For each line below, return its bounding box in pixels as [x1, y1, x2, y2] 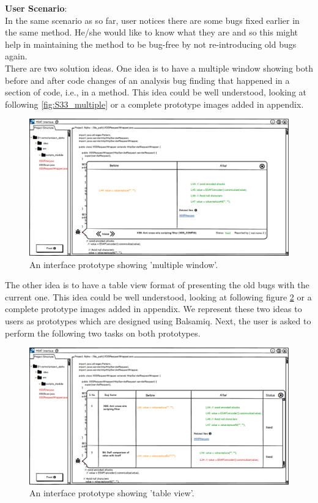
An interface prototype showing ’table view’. [29, 486, 194, 499]
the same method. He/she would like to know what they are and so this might [5, 26, 298, 39]
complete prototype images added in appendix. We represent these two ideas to [5, 302, 302, 315]
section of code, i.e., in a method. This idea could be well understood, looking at [5, 86, 307, 99]
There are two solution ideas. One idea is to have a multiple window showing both [5, 61, 313, 74]
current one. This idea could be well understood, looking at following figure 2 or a [5, 290, 312, 303]
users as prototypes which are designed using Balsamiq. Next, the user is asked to [5, 314, 311, 327]
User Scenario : [5, 2, 67, 14]
